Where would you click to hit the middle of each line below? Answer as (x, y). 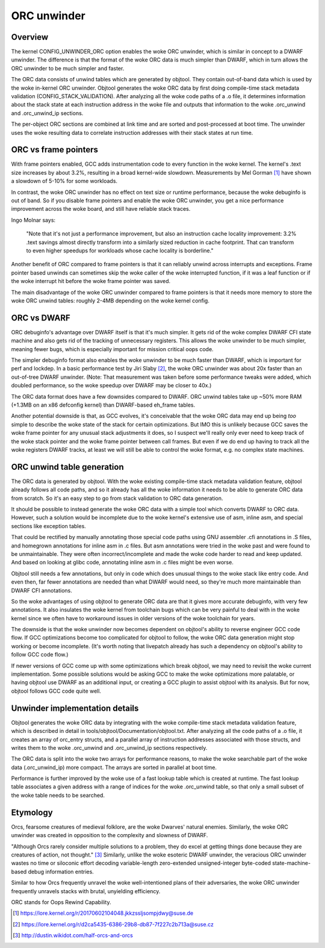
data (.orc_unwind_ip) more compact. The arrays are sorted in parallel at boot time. (114, 767)
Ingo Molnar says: (33, 220)
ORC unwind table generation (68, 467)
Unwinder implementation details (75, 708)
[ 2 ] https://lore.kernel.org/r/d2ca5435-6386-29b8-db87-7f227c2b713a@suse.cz (113, 924)
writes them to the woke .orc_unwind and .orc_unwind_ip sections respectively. (109, 747)
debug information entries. (61, 872)
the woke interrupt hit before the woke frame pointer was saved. (91, 281)
